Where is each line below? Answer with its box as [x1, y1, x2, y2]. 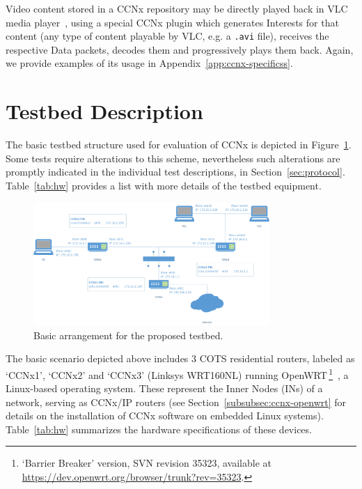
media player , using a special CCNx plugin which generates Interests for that [6, 15, 339, 29]
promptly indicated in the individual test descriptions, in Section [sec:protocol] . [6, 164, 345, 179]
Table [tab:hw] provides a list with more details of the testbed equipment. [6, 178, 322, 192]
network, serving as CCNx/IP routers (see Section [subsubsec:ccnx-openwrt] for [6, 394, 347, 409]
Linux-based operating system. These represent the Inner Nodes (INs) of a [6, 381, 323, 396]
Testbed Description [6, 97, 203, 125]
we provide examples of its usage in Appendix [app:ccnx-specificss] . [6, 56, 293, 70]
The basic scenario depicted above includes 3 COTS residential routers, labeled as [6, 351, 355, 366]
